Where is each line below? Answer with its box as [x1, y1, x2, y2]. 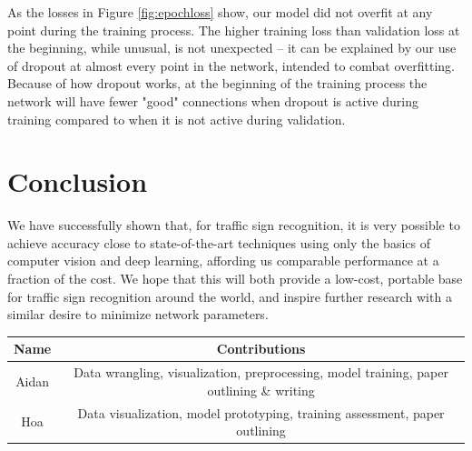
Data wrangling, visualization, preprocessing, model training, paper [74, 363, 448, 382]
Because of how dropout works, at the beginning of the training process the [7, 74, 428, 93]
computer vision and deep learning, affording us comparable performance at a [7, 251, 439, 270]
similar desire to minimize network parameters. [7, 305, 269, 324]
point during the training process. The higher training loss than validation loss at [7, 20, 460, 39]
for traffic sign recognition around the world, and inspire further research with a [7, 286, 452, 306]
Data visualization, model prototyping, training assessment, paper [77, 403, 445, 422]
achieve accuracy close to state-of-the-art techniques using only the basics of [7, 233, 430, 252]
